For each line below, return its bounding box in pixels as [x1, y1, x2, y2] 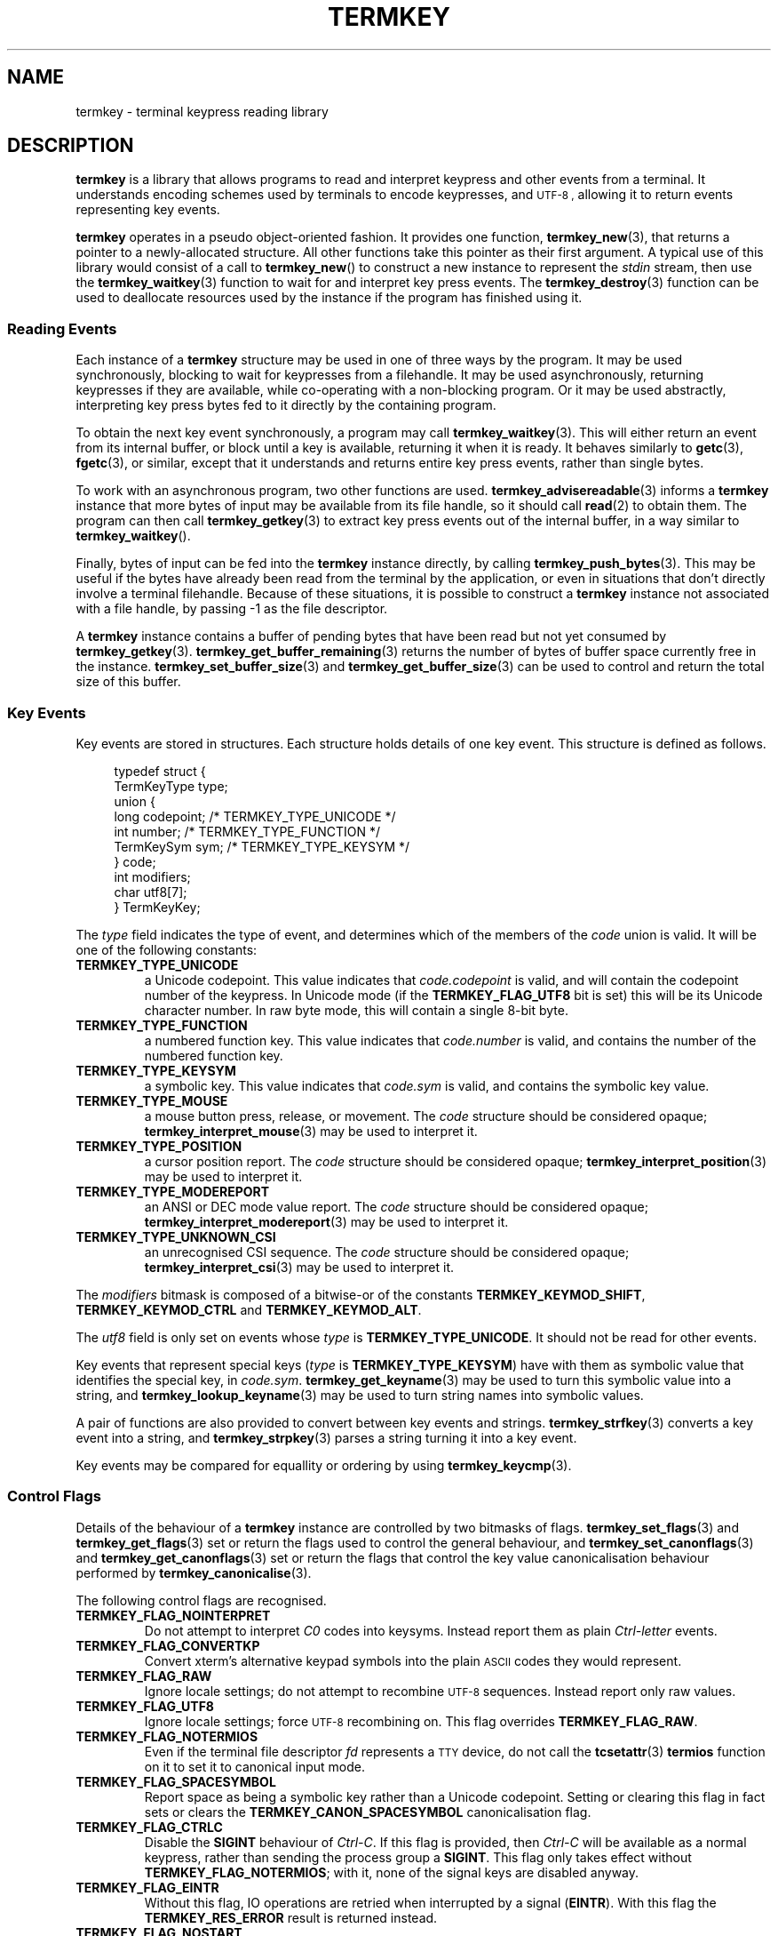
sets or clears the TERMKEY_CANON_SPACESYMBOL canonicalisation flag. [144, 1804, 591, 1820]
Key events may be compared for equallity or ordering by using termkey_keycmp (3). [75, 1457, 572, 1473]
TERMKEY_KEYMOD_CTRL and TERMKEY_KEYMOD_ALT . [75, 1301, 422, 1317]
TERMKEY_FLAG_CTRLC [75, 1819, 223, 1835]
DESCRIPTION [7, 134, 134, 157]
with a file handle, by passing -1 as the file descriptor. [75, 601, 388, 617]
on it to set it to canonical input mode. [144, 1758, 365, 1774]
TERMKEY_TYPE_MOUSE [75, 1092, 228, 1108]
